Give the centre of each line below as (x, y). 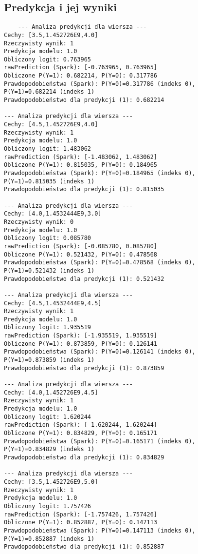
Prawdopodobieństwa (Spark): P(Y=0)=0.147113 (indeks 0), (100, 530)
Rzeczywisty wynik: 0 (39, 222)
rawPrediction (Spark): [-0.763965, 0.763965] (81, 68)
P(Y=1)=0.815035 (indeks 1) (49, 181)
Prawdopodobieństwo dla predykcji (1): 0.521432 (84, 279)
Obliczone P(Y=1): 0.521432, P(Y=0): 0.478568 (81, 254)
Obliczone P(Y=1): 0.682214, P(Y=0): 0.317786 (81, 76)
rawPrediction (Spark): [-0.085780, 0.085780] (81, 246)
